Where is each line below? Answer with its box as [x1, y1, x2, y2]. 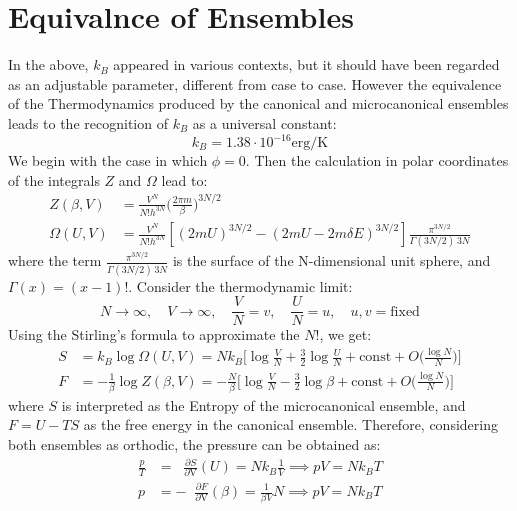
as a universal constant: [192, 112, 337, 133]
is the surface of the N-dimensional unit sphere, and [172, 250, 491, 271]
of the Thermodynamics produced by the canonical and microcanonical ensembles [8, 93, 509, 114]
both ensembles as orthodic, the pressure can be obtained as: [8, 434, 381, 455]
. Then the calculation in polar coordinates [245, 150, 509, 170]
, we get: [319, 324, 372, 345]
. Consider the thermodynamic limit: [128, 275, 353, 296]
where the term [8, 250, 102, 271]
